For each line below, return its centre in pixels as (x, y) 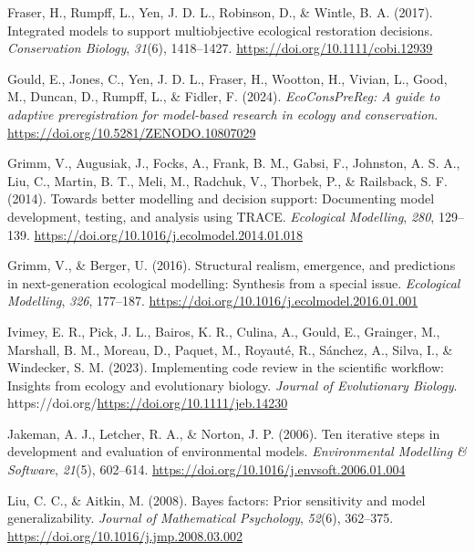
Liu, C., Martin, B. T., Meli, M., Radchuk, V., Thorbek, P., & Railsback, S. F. (227, 180)
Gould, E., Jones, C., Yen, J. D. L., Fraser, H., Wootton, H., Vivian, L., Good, (227, 78)
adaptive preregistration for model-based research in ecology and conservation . (223, 114)
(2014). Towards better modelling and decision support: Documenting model (221, 198)
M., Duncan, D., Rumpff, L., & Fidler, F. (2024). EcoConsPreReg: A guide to (224, 96)
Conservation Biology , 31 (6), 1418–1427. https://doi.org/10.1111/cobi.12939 (220, 48)
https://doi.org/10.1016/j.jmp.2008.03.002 (125, 535)
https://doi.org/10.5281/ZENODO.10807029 (132, 132)
